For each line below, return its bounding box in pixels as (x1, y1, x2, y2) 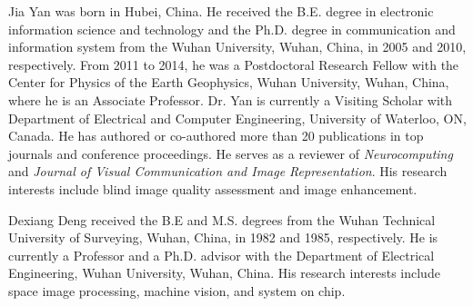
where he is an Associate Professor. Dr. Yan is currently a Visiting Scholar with (8, 90, 453, 109)
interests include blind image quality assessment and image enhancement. (8, 179, 418, 198)
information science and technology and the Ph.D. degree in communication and (8, 19, 456, 38)
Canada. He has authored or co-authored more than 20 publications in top (8, 126, 424, 145)
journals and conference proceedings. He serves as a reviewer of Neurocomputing (8, 143, 453, 163)
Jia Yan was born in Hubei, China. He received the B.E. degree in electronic (8, 2, 434, 20)
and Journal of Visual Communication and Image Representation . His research (8, 162, 448, 181)
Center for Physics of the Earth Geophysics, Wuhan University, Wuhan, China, (8, 73, 449, 92)
